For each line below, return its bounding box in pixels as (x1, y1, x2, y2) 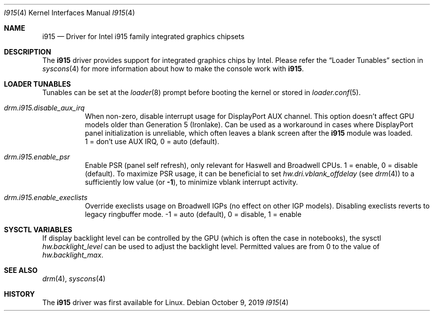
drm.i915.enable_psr (4, 153, 70, 161)
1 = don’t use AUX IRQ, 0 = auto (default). (85, 137, 219, 146)
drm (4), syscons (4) (42, 274, 106, 283)
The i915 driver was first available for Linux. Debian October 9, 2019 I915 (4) (42, 298, 289, 307)
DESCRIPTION (4, 48, 52, 56)
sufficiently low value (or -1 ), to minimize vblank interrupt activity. (85, 178, 298, 186)
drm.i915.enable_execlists (4, 193, 88, 202)
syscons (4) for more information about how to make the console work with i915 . (42, 64, 304, 73)
